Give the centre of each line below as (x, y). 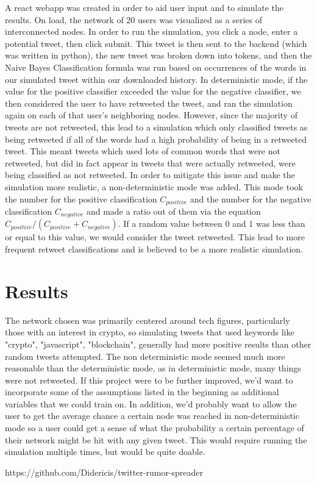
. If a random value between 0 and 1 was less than (212, 224)
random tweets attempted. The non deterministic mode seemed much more (145, 356)
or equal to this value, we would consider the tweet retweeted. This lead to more (155, 237)
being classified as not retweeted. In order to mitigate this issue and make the (150, 175)
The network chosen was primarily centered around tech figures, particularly (148, 320)
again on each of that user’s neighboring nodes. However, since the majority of (151, 115)
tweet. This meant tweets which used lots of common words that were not (143, 151)
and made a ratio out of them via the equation (173, 211)
